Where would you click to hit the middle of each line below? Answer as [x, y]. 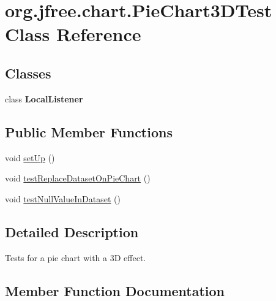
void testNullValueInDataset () [63, 198]
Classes [28, 73]
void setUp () [30, 157]
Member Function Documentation [115, 290]
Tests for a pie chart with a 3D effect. [76, 257]
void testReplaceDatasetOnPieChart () [78, 178]
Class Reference [73, 34]
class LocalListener [44, 98]
